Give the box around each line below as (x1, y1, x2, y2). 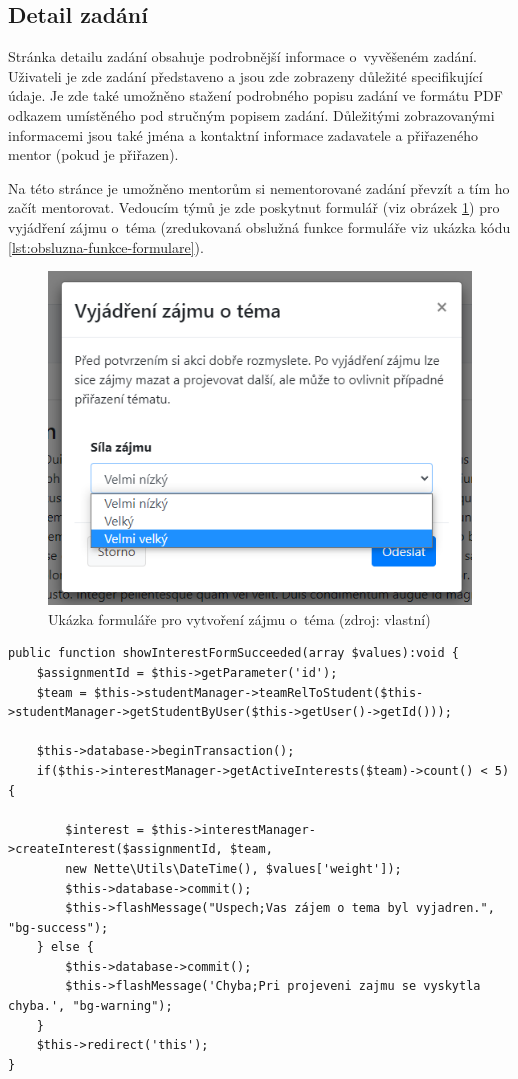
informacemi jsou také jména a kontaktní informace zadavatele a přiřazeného (8, 124, 478, 145)
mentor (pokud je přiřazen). (8, 144, 179, 165)
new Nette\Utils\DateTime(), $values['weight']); (65, 861, 402, 876)
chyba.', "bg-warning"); (8, 999, 173, 1014)
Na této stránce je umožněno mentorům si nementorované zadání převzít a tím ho (8, 177, 510, 198)
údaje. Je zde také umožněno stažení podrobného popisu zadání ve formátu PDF (8, 85, 503, 106)
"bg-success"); (8, 920, 109, 935)
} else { (36, 940, 94, 955)
